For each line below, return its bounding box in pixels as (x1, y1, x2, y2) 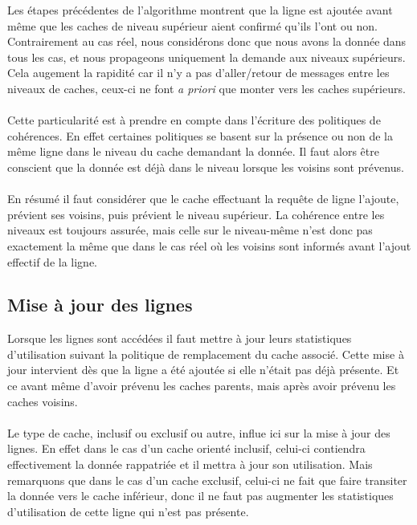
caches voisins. (7, 393, 78, 409)
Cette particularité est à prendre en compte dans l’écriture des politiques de (7, 112, 381, 128)
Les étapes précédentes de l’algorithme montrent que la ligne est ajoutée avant (7, 2, 393, 18)
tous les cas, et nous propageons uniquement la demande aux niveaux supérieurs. (7, 48, 406, 65)
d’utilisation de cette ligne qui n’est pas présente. (7, 503, 249, 519)
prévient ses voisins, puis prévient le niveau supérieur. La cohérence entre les (7, 206, 385, 222)
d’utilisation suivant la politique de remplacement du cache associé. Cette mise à (7, 345, 404, 362)
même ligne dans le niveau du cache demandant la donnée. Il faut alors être (7, 143, 379, 160)
